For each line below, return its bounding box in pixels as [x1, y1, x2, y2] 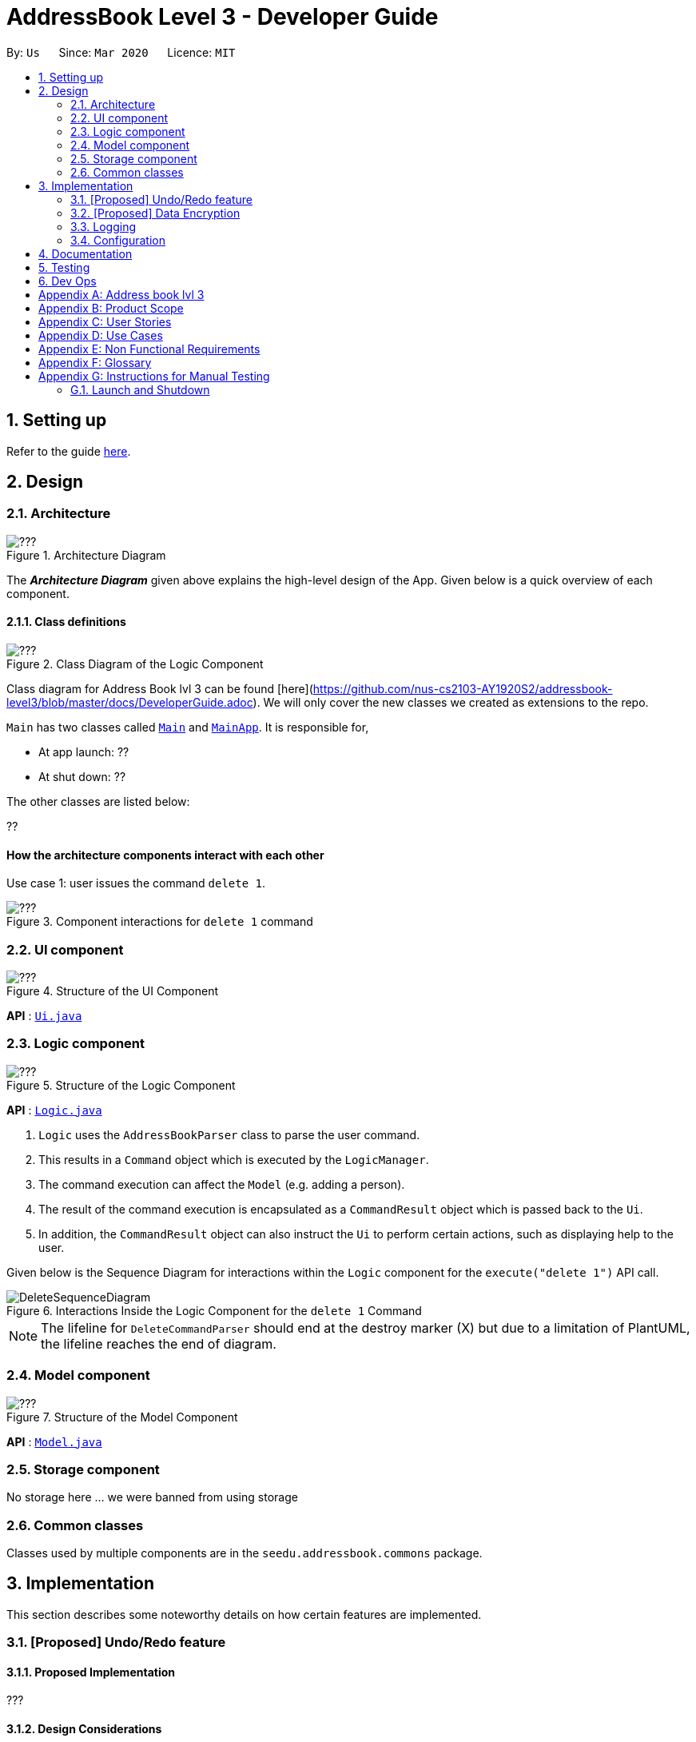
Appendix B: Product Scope [38, 301, 184, 315]
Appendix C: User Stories [38, 314, 172, 329]
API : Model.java [6, 1434, 102, 1449]
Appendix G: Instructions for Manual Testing [38, 369, 270, 383]
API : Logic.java [6, 1102, 102, 1117]
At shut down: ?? [38, 770, 126, 784]
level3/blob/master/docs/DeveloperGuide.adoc [6, 696, 253, 710]
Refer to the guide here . [6, 444, 131, 458]
